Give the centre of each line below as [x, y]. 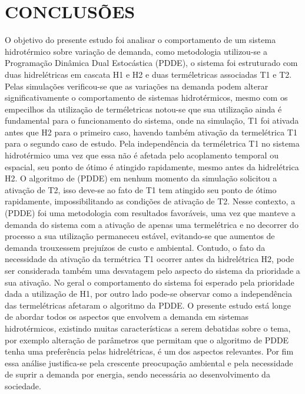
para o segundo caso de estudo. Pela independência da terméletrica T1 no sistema [152, 143]
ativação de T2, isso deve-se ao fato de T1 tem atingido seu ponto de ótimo [141, 189]
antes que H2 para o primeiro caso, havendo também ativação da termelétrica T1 [151, 132]
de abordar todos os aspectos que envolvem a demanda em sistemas [127, 317]
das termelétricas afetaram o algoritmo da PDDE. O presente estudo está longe [148, 305]
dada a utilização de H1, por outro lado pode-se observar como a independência [148, 294]
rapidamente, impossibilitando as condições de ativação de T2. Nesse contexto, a [150, 201]
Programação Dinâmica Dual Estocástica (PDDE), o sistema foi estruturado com [151, 63]
